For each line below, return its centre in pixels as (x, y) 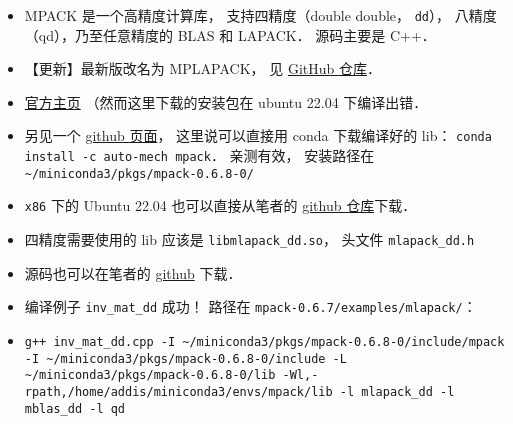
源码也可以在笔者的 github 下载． (133, 272)
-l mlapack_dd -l (397, 391)
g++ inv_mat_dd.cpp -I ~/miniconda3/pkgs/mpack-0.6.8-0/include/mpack (264, 341)
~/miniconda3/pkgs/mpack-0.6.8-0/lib (150, 375)
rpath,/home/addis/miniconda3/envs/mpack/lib (178, 391)
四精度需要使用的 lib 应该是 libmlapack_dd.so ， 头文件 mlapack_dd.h (249, 239)
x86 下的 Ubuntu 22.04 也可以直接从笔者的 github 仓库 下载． (220, 205)
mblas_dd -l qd (75, 408)
